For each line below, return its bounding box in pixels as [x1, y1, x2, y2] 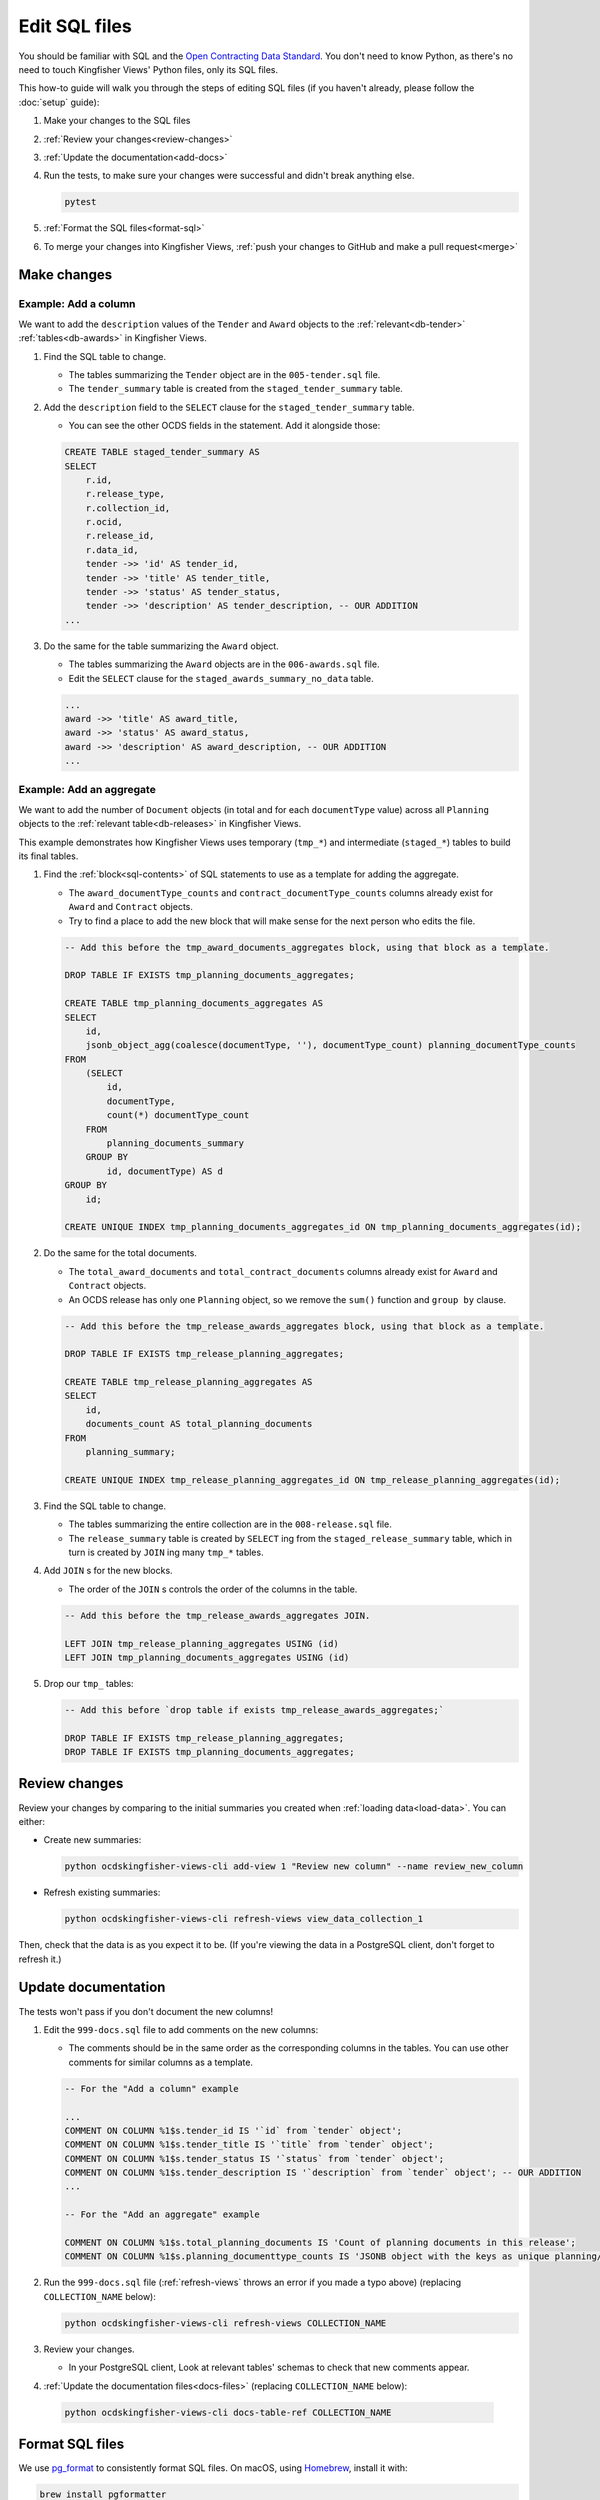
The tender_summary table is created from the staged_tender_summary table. [68, 383, 404, 395]
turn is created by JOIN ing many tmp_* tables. [68, 1546, 264, 1558]
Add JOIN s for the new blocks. [43, 1565, 174, 1577]
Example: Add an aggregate [18, 783, 157, 797]
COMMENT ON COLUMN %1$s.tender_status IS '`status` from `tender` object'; [64, 2153, 445, 2164]
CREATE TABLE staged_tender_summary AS [64, 446, 260, 458]
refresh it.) [18, 1953, 62, 1965]
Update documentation [18, 1979, 166, 1996]
